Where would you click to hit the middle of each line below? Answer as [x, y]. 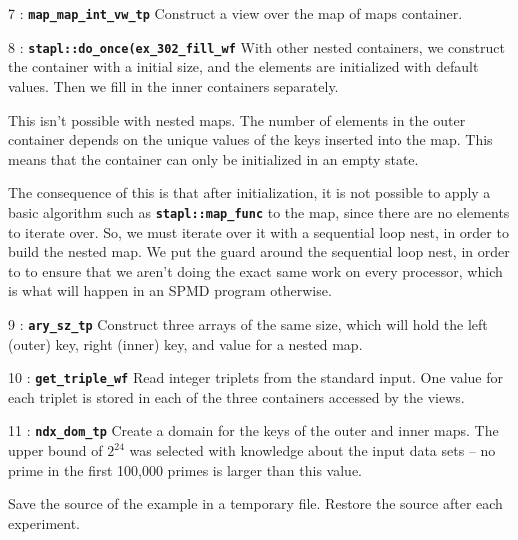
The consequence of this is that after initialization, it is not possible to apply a [249, 192]
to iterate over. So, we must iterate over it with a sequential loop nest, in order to [258, 231]
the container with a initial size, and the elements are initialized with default [243, 66]
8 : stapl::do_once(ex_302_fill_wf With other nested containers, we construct [256, 46]
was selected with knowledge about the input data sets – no [312, 450]
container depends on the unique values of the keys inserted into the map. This [250, 139]
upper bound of [55, 450]
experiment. [44, 522]
